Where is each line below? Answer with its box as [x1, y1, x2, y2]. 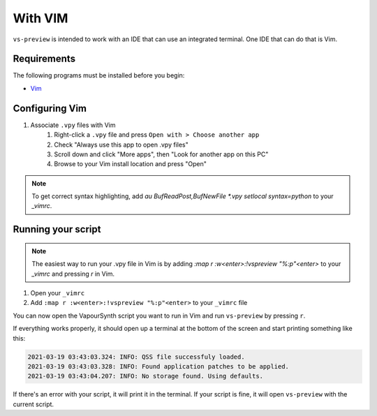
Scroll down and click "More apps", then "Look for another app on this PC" [54, 150, 269, 158]
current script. [13, 400, 54, 408]
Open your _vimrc [30, 289, 85, 297]
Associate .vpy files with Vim [30, 121, 116, 129]
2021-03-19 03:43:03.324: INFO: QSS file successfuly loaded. [27, 352, 245, 361]
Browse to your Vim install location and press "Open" [54, 160, 207, 168]
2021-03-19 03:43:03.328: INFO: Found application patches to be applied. [27, 363, 290, 370]
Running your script [13, 223, 101, 235]
